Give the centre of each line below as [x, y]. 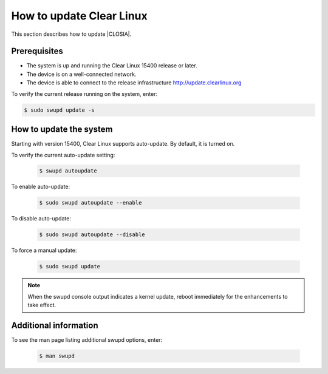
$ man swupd [57, 356]
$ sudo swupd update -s [60, 110]
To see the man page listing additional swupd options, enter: [87, 340]
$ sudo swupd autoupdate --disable [92, 235]
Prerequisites [37, 51]
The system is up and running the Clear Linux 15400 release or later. [112, 66]
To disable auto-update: [41, 219]
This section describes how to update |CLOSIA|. [71, 34]
